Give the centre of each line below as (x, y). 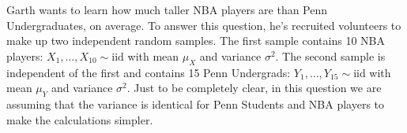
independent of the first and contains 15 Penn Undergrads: (149, 72)
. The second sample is (330, 55)
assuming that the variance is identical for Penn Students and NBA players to (196, 103)
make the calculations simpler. (80, 119)
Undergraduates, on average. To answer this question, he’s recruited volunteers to (204, 25)
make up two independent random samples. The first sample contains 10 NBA (196, 41)
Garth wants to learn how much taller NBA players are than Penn (167, 9)
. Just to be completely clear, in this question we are (254, 88)
